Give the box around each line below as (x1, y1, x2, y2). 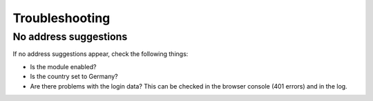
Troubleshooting (12, 10, 111, 26)
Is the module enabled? (30, 62, 97, 71)
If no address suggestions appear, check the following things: (12, 50, 189, 58)
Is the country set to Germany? (30, 73, 119, 81)
